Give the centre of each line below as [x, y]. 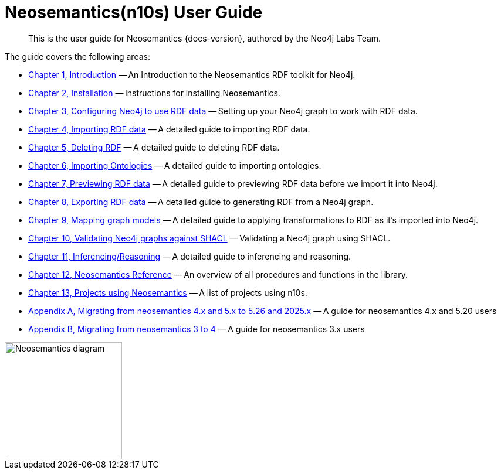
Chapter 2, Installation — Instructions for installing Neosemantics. [154, 93]
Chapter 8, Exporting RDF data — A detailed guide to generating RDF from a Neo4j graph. [201, 202]
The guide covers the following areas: [77, 56]
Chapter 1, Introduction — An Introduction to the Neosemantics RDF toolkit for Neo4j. [192, 74]
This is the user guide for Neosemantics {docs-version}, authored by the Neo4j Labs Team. [205, 38]
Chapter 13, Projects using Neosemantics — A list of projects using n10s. [168, 292]
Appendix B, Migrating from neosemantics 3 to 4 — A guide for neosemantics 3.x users [197, 329]
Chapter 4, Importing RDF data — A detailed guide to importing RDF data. [169, 129]
